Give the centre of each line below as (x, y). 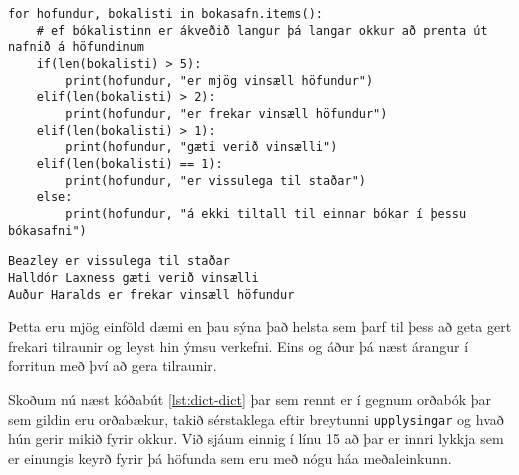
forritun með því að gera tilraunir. (112, 365)
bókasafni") (47, 230)
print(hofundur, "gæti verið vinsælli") (201, 147)
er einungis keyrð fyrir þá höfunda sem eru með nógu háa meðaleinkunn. (230, 457)
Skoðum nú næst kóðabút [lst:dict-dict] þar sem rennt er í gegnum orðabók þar (250, 398)
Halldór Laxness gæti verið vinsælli (133, 277)
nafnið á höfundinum (76, 47)
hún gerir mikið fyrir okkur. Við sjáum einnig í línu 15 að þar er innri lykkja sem (256, 438)
